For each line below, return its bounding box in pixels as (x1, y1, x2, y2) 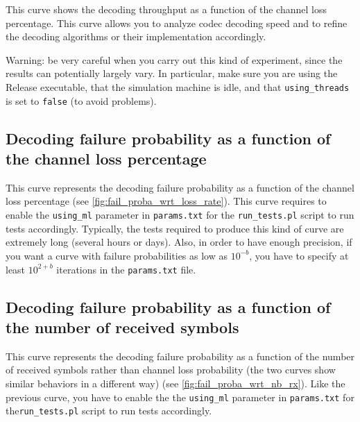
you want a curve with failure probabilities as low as (6, 248, 228, 262)
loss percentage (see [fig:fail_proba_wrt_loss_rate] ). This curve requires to (6, 194, 327, 208)
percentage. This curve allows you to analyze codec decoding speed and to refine (6, 15, 348, 30)
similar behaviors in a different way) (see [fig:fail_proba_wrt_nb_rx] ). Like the (6, 375, 345, 390)
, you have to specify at (249, 248, 349, 262)
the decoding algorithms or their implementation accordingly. (6, 29, 266, 44)
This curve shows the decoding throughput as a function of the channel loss (6, 2, 327, 16)
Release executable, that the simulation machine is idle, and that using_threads (6, 79, 350, 94)
